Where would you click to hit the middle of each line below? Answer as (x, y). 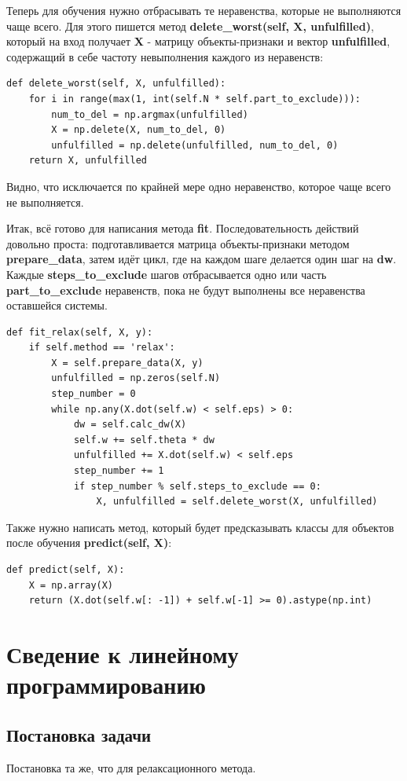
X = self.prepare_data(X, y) (127, 363)
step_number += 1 (119, 471)
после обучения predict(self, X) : (89, 543)
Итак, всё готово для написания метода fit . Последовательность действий (183, 228)
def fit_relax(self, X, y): (80, 332)
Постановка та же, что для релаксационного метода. (131, 767)
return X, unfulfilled (88, 161)
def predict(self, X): (66, 570)
